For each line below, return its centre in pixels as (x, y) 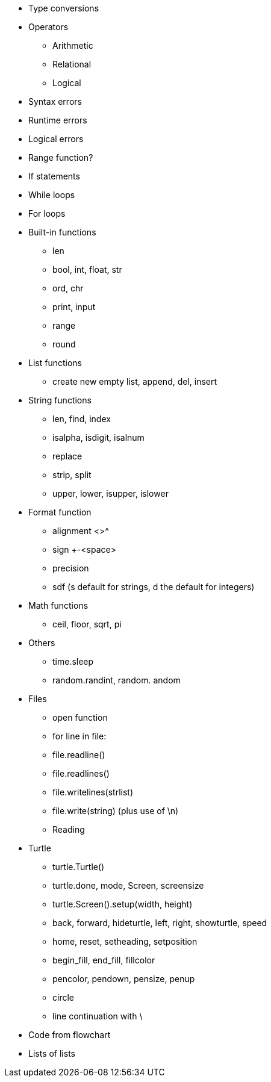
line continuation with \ (98, 1016)
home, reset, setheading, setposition (125, 941)
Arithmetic (73, 45)
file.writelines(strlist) (93, 792)
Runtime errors (58, 120)
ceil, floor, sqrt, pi (87, 624)
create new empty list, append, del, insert (135, 381)
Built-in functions (62, 232)
